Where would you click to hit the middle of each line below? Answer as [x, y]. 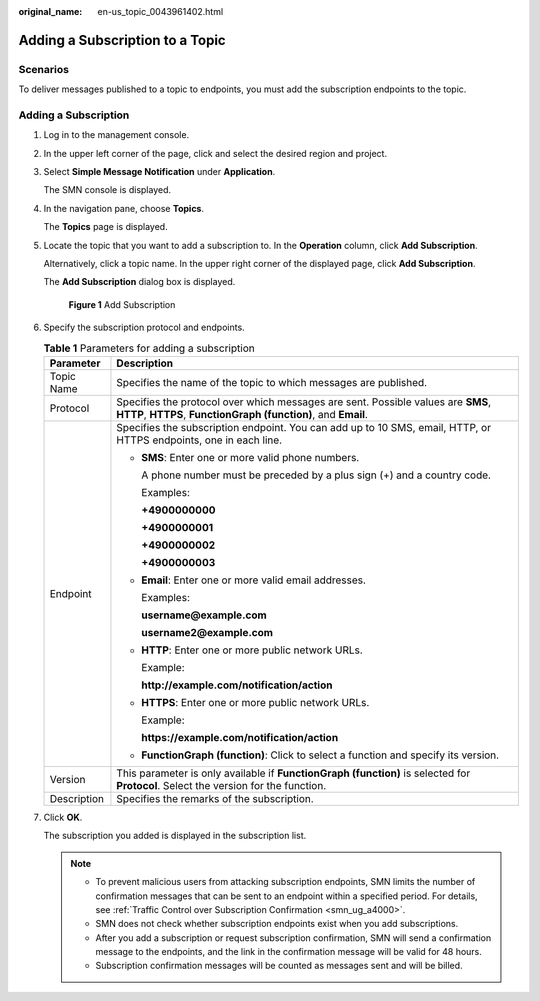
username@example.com [204, 615]
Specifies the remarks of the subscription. [215, 798]
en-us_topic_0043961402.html [160, 11]
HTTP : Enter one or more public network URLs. [252, 650]
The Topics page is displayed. [106, 227]
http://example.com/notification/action [237, 685]
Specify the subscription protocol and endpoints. [144, 327]
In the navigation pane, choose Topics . [124, 208]
